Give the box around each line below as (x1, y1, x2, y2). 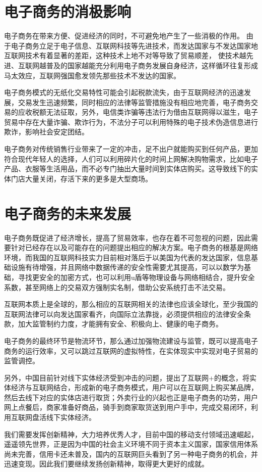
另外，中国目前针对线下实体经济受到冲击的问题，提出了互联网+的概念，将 (4, 372, 249, 383)
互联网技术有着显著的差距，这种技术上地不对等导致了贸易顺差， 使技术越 (4, 50, 246, 61)
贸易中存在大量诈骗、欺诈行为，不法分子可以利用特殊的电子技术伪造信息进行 (4, 116, 258, 127)
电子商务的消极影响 (4, 1, 132, 22)
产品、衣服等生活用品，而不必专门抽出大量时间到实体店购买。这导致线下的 (4, 163, 251, 174)
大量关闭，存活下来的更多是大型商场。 (25, 173, 152, 183)
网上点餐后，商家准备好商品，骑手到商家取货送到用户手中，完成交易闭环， (4, 402, 251, 412)
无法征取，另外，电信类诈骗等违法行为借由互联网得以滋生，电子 (46, 107, 258, 117)
